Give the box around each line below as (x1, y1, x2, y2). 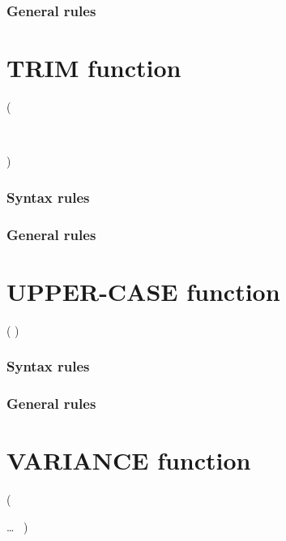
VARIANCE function (6, 444, 251, 477)
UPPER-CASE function (6, 274, 280, 307)
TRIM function (6, 51, 181, 84)
